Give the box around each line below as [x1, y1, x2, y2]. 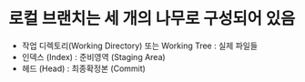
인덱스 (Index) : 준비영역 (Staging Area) [21, 51, 166, 62]
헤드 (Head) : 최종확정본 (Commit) [21, 63, 147, 74]
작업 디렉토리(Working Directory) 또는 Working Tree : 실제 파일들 [21, 40, 259, 51]
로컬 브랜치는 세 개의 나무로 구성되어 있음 [8, 8, 296, 29]
